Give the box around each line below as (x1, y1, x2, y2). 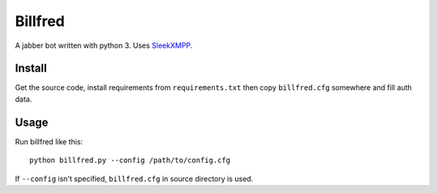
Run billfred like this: (15, 136, 84, 146)
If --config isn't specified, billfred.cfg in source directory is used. (15, 174, 254, 183)
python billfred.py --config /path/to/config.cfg (29, 156, 231, 165)
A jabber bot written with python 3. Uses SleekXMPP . (15, 41, 193, 50)
